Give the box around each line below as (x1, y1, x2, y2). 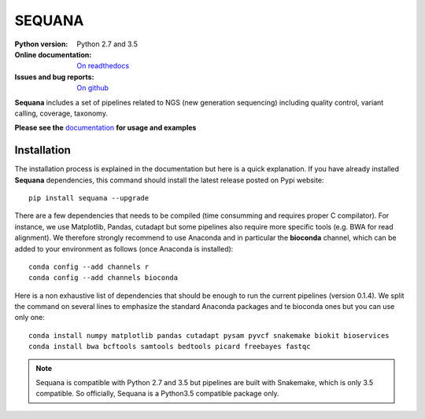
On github (76, 83, 109, 93)
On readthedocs (76, 61, 130, 71)
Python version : (14, 39, 68, 49)
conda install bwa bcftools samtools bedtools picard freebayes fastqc (28, 342, 311, 351)
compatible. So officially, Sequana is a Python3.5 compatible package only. (35, 389, 279, 399)
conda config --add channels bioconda (28, 274, 179, 282)
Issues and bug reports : (14, 72, 94, 82)
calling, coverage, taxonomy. (14, 108, 108, 118)
